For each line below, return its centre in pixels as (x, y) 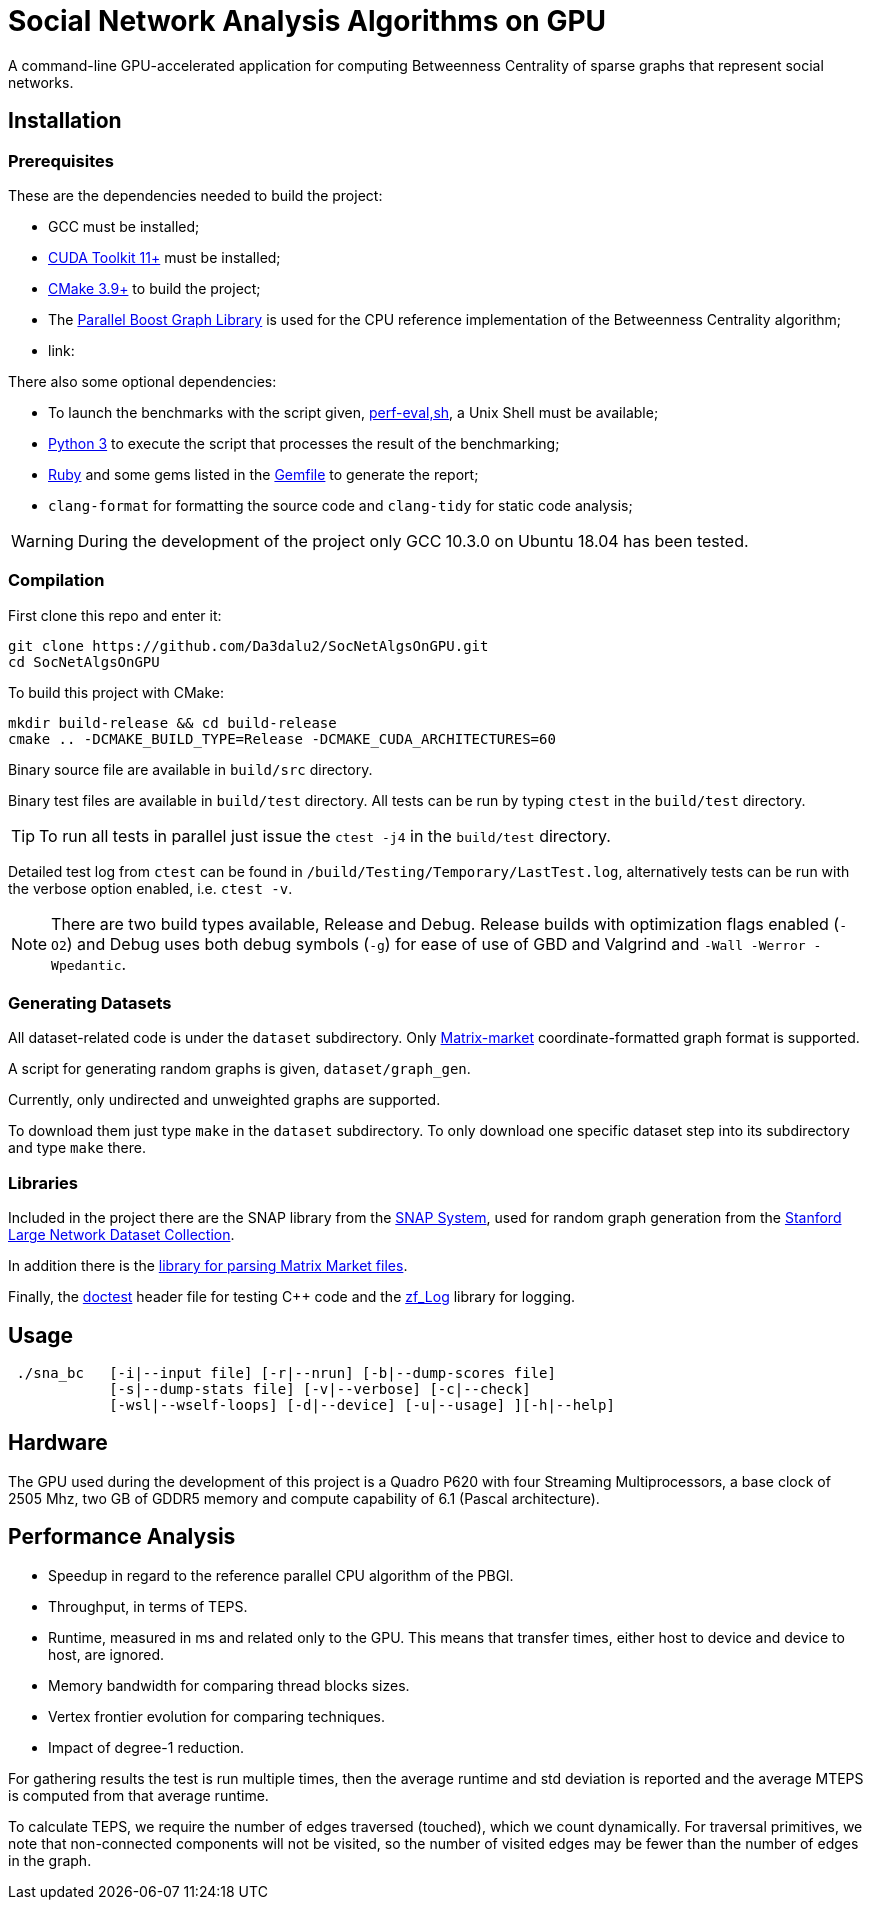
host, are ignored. (106, 1654)
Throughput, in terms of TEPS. (148, 1606)
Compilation (56, 580)
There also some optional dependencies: (142, 381)
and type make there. (77, 1148)
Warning (42, 540)
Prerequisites (61, 160)
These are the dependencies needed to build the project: (195, 195)
